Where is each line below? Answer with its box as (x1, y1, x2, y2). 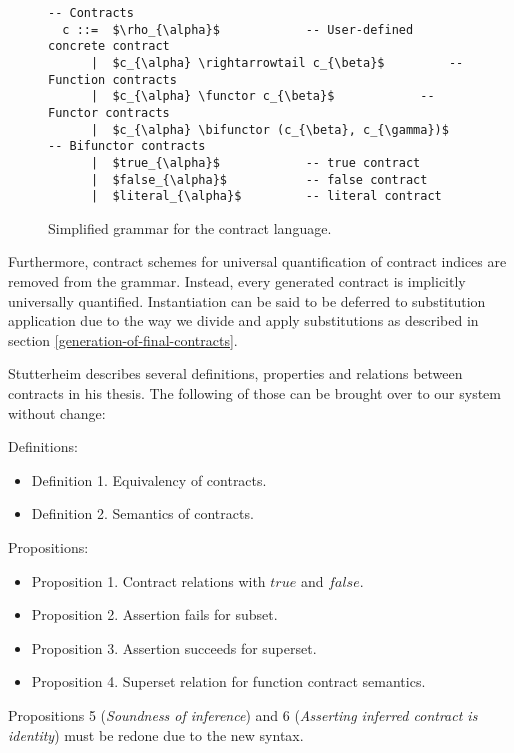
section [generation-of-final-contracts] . (8, 329, 238, 350)
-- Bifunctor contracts (48, 139, 206, 154)
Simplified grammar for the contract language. (48, 217, 332, 238)
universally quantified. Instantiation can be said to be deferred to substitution (8, 290, 486, 311)
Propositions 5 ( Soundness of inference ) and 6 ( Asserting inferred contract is (8, 704, 478, 725)
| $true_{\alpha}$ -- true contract (90, 155, 421, 170)
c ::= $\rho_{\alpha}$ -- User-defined (62, 22, 414, 37)
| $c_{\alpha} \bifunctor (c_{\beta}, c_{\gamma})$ (90, 122, 449, 137)
